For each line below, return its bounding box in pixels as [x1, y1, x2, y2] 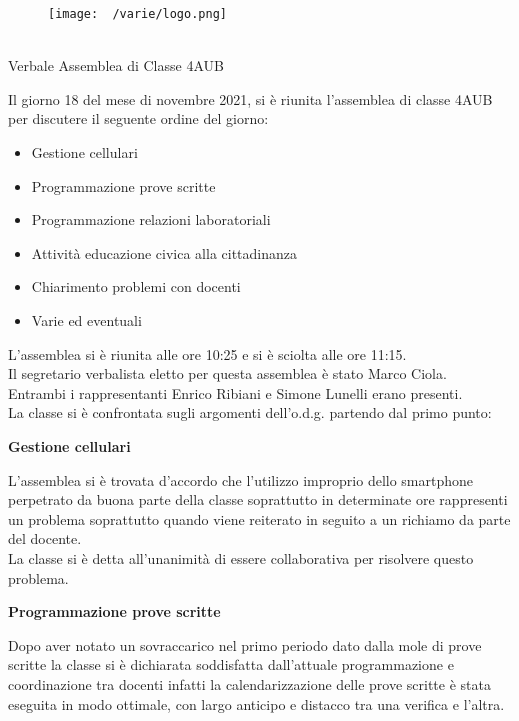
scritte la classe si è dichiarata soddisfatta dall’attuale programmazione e [8, 654, 454, 675]
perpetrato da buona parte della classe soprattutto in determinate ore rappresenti [8, 489, 508, 510]
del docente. [8, 528, 82, 549]
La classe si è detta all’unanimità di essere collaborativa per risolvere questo [8, 547, 474, 568]
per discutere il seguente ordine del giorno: [8, 108, 269, 129]
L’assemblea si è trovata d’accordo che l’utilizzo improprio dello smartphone [8, 469, 474, 490]
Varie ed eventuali [31, 310, 142, 330]
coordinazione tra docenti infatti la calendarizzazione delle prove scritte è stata [8, 673, 491, 694]
